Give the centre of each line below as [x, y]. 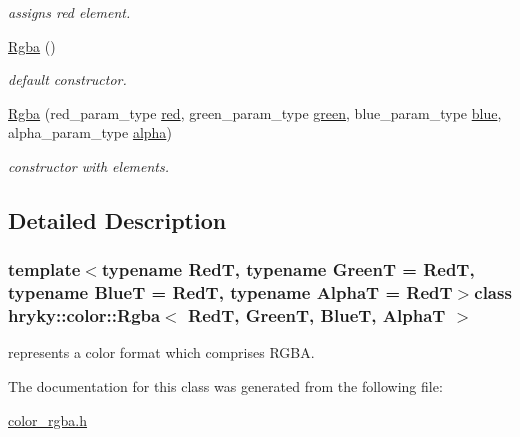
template [44, 269]
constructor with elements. [89, 165]
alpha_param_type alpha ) [90, 132]
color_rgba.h [48, 419]
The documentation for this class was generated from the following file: [225, 386]
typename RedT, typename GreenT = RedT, [288, 269]
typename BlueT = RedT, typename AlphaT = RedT [230, 292]
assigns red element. [69, 12]
